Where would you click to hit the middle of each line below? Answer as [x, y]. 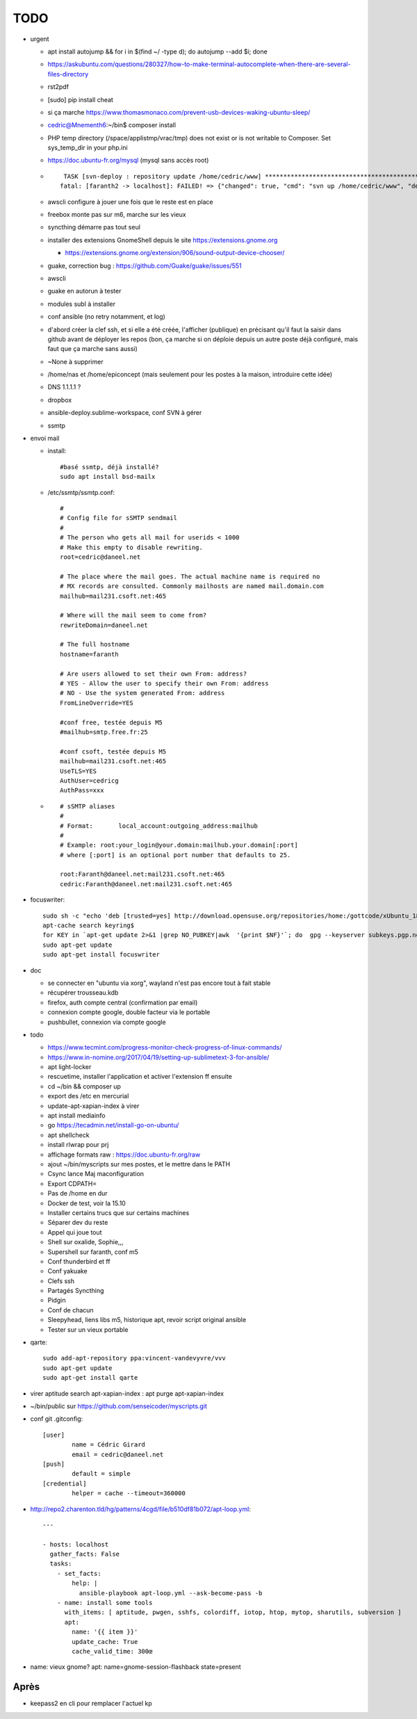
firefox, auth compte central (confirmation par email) [123, 1002]
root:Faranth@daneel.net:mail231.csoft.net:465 [142, 874]
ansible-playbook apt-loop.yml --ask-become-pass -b [171, 1593]
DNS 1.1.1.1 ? [64, 387]
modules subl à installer [82, 304]
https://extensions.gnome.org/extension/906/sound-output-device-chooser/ [175, 253]
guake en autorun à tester [84, 291]
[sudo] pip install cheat [81, 99]
